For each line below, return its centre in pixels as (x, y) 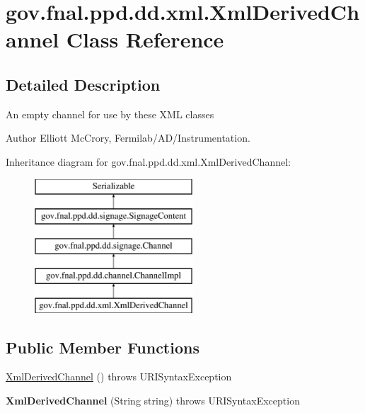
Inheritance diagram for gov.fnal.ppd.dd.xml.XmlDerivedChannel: (148, 161)
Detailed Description (83, 84)
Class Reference (145, 39)
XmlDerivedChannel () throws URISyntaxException (119, 377)
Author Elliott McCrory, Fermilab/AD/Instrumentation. (128, 138)
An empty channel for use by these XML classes (110, 114)
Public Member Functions (103, 347)
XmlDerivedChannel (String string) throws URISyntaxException (153, 400)
